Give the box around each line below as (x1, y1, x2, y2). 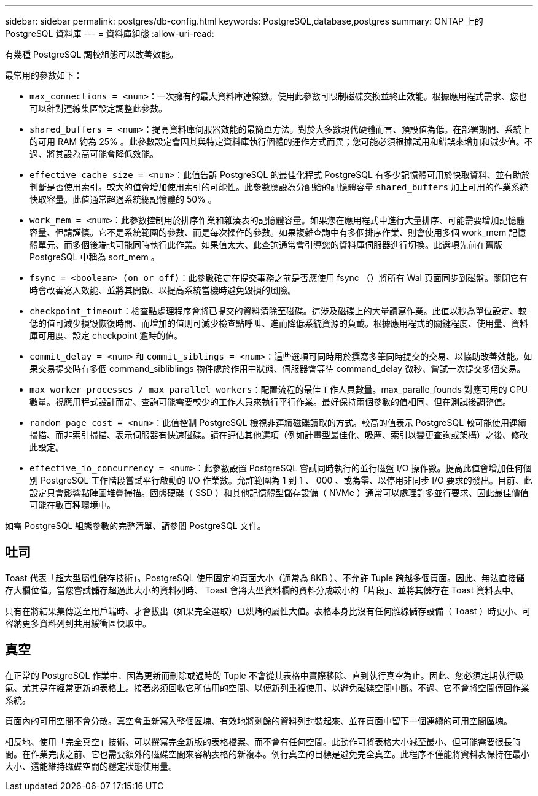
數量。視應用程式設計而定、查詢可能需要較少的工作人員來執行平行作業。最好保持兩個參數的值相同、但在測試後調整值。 (29, 396, 511, 407)
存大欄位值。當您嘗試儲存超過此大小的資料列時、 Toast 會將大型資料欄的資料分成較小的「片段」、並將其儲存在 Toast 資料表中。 (5, 584, 520, 595)
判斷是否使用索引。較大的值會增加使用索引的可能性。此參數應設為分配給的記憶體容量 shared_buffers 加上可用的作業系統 (29, 182, 528, 192)
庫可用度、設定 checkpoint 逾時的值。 (29, 330, 183, 341)
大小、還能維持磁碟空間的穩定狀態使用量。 (5, 760, 177, 771)
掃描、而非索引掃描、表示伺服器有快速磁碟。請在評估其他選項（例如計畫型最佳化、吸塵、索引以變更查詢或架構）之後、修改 (29, 430, 528, 440)
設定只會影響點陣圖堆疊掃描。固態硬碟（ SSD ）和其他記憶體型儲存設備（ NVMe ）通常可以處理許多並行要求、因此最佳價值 (29, 487, 529, 498)
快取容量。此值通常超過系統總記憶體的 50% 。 (29, 194, 217, 204)
